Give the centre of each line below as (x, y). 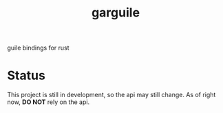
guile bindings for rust (39, 48)
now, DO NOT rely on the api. (49, 102)
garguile (116, 13)
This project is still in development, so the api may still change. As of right (111, 95)
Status (26, 75)
